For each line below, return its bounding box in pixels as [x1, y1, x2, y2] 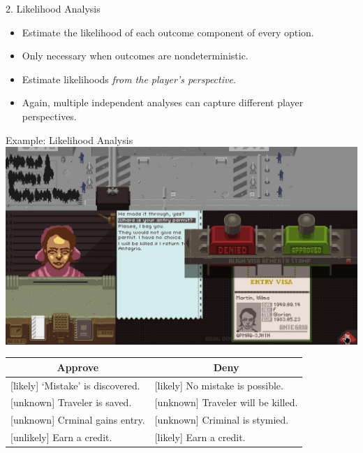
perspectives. [22, 108, 77, 123]
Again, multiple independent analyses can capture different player [22, 95, 304, 110]
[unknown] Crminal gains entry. [10, 412, 145, 427]
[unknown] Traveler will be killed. [154, 395, 298, 410]
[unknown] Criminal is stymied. [154, 412, 289, 427]
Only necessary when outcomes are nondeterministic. [22, 48, 249, 63]
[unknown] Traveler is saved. [10, 395, 132, 410]
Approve [57, 359, 99, 374]
